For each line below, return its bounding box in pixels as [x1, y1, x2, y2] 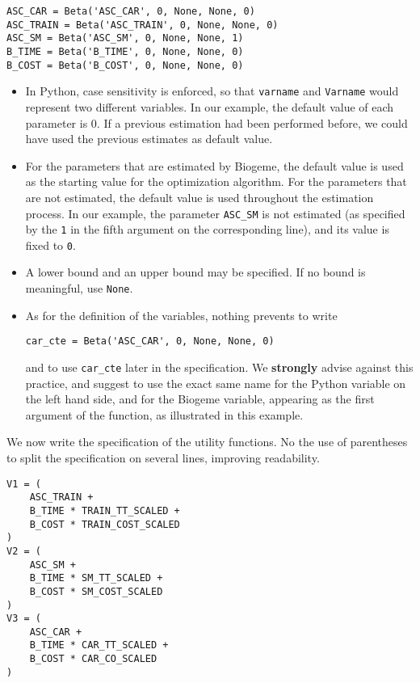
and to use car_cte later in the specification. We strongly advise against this [25, 358, 414, 375]
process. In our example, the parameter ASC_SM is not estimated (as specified [25, 204, 405, 221]
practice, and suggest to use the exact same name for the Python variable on [25, 374, 406, 391]
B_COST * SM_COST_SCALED [29, 585, 163, 597]
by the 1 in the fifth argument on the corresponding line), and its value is [25, 221, 389, 238]
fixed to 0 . [25, 236, 76, 253]
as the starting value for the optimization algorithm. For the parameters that [25, 173, 407, 190]
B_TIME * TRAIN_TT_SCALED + [29, 504, 180, 516]
